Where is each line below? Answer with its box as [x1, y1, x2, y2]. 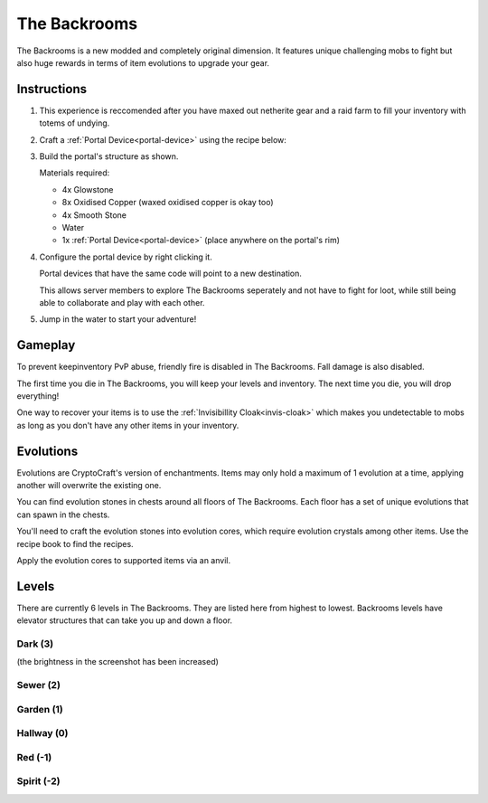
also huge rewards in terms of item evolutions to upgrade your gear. [16, 57, 270, 68]
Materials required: [39, 167, 110, 178]
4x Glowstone [61, 184, 114, 194]
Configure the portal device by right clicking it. [39, 251, 212, 262]
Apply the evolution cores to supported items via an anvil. [16, 555, 230, 566]
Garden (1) [16, 703, 63, 715]
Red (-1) [16, 751, 52, 763]
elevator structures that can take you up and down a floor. [16, 615, 233, 626]
